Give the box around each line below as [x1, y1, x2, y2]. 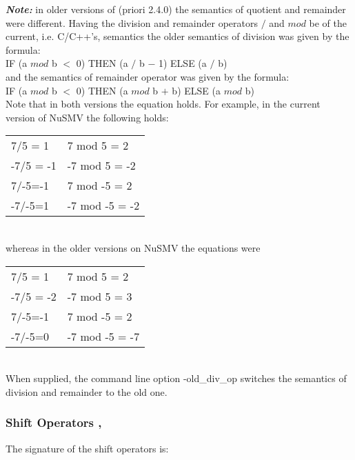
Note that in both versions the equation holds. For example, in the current [6, 97, 321, 111]
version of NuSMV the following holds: [6, 110, 169, 124]
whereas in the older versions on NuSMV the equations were [6, 240, 261, 254]
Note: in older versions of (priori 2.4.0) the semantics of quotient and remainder [6, 2, 346, 16]
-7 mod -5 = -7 [67, 328, 140, 344]
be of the [309, 15, 347, 30]
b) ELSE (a [172, 83, 221, 97]
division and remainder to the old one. [6, 384, 168, 399]
